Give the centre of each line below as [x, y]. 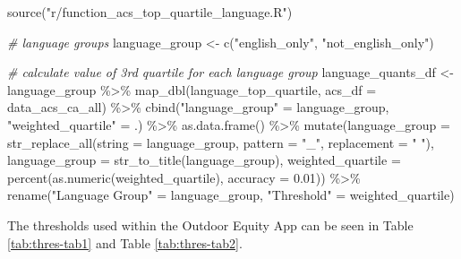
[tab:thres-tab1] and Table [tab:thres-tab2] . [125, 242]
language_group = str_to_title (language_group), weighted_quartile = [204, 160]
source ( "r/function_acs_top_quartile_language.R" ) [150, 12]
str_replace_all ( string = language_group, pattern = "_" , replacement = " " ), [221, 142]
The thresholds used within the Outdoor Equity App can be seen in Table [210, 224]
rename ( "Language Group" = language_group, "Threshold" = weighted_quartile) [231, 195]
